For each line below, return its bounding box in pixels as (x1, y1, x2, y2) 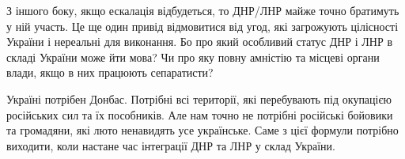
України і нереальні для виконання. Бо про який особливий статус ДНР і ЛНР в (6, 33, 393, 50)
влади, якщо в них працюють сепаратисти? (6, 64, 214, 81)
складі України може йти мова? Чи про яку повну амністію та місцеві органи (6, 48, 380, 65)
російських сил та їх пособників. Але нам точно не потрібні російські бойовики (6, 106, 393, 123)
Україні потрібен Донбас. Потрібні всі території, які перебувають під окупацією (6, 90, 392, 107)
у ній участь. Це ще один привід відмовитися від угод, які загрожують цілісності (6, 17, 399, 34)
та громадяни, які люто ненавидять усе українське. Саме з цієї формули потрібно (6, 122, 399, 138)
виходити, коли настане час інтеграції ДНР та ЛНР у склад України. (6, 137, 335, 153)
